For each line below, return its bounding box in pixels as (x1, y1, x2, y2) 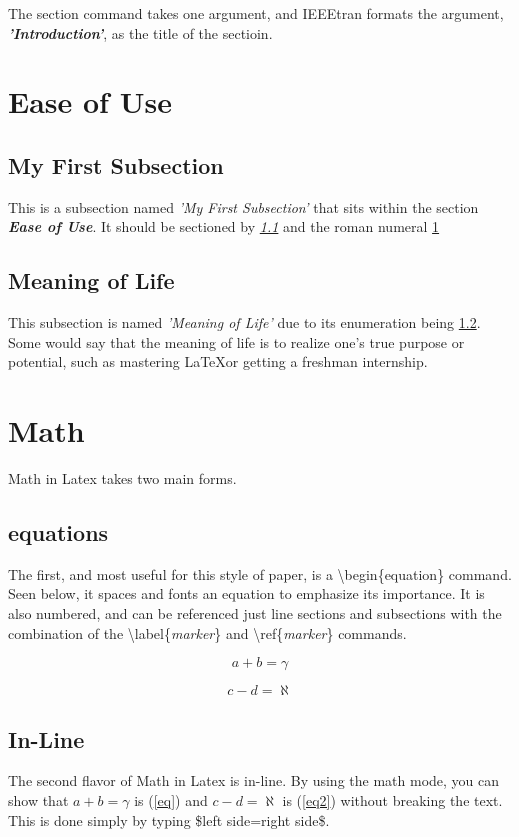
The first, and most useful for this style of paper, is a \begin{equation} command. (8, 563, 512, 584)
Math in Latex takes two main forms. (8, 468, 237, 489)
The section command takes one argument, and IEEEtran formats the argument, (8, 3, 504, 23)
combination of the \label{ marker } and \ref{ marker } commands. (8, 622, 407, 643)
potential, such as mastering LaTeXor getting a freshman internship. (8, 351, 428, 372)
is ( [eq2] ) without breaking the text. (282, 790, 503, 811)
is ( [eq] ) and (134, 790, 208, 811)
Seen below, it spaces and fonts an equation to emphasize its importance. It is (8, 583, 485, 604)
